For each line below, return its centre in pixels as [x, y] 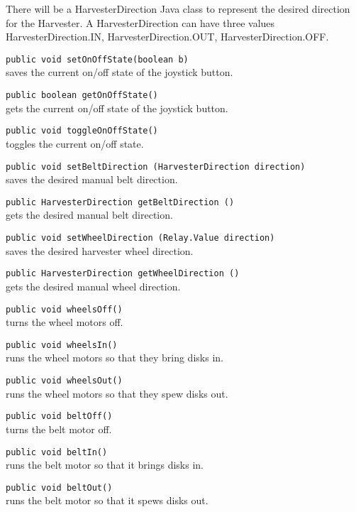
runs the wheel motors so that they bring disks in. [115, 358]
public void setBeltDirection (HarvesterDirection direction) [156, 167]
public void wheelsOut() [64, 381]
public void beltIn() [57, 452]
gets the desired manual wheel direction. [93, 286]
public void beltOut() [59, 488]
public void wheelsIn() [62, 345]
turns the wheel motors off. [65, 322]
